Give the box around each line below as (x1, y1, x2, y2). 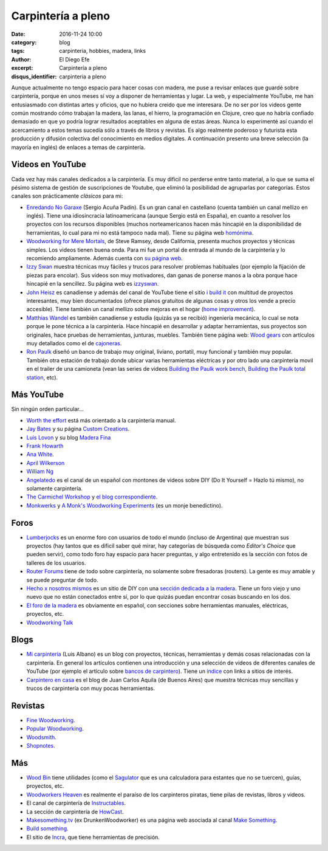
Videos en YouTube (11, 159, 86, 170)
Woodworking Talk (26, 619, 73, 626)
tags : (11, 47, 25, 55)
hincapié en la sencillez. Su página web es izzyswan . (26, 280, 159, 288)
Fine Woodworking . (26, 716, 75, 723)
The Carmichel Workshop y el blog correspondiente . (26, 493, 158, 501)
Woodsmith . (26, 733, 57, 741)
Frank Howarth (26, 442, 64, 449)
